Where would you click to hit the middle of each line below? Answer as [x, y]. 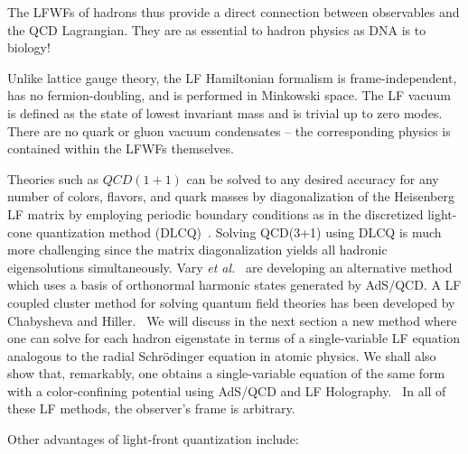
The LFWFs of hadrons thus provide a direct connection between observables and [234, 12]
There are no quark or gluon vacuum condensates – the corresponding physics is [229, 130]
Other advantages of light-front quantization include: [153, 439]
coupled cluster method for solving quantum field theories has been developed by [231, 302]
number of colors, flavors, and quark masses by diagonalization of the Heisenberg [231, 196]
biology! [29, 47]
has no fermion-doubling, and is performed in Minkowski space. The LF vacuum [229, 95]
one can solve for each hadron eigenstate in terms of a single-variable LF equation [234, 338]
